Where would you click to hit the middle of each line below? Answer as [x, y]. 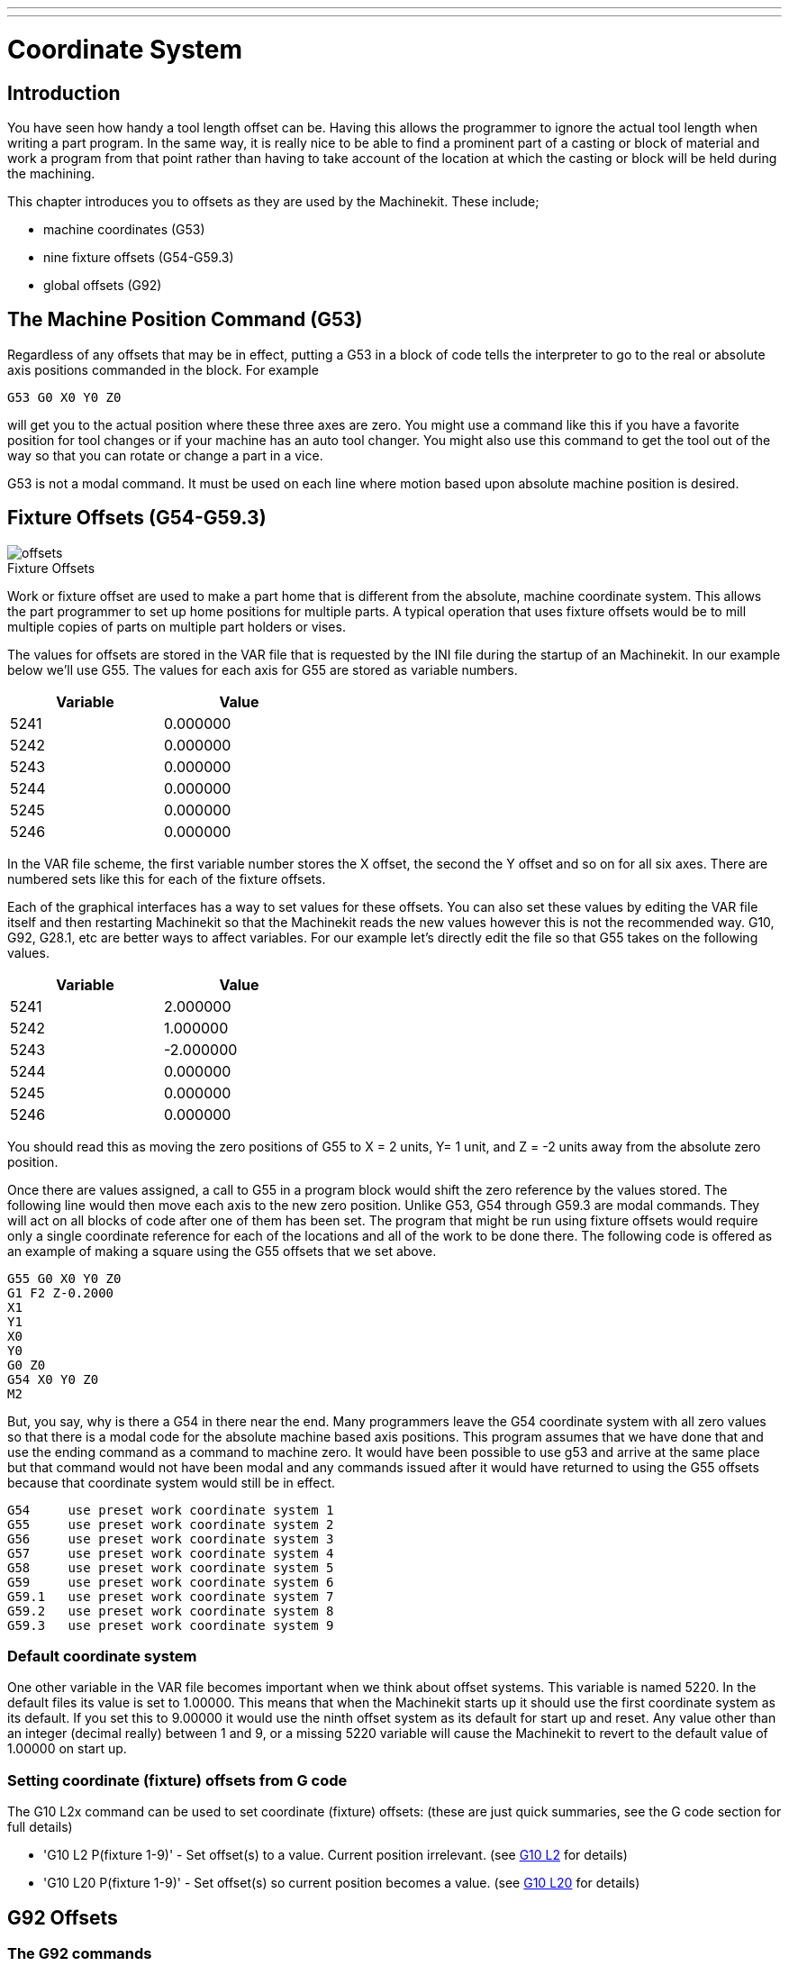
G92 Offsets [63, 1917]
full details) [40, 1827]
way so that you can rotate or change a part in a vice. [165, 455]
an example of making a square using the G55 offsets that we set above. [222, 1251]
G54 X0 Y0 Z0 [53, 1379]
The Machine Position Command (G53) [185, 320]
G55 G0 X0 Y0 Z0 [64, 1278]
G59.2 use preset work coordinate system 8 [171, 1611]
